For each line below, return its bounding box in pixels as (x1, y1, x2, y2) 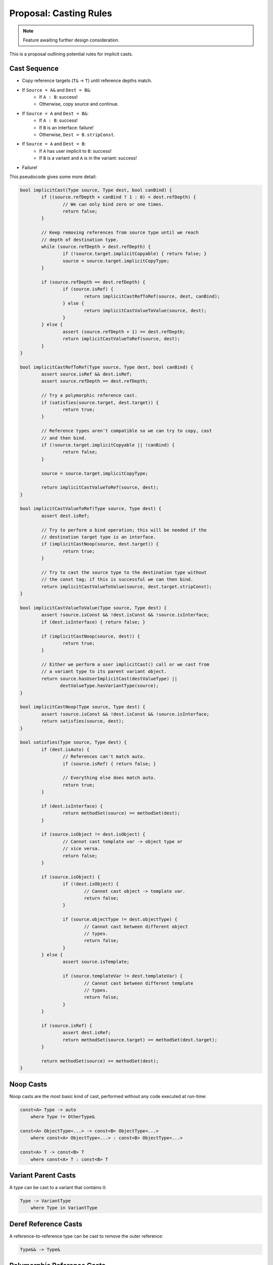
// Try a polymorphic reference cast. (41, 393, 138, 398)
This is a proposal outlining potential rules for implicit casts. (9, 51, 133, 57)
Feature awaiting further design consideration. (23, 37, 120, 43)
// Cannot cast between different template (83, 980, 194, 986)
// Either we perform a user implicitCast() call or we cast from (41, 662, 210, 667)
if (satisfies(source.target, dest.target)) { (41, 400, 159, 405)
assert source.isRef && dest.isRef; (41, 371, 132, 377)
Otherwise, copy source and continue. (39, 101, 119, 107)
